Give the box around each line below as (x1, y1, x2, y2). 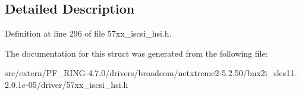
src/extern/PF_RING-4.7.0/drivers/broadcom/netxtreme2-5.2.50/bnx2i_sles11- (5, 67, 298, 79)
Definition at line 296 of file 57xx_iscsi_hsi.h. (5, 27, 172, 40)
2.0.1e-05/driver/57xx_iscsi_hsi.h (5, 78, 128, 90)
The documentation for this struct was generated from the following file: (5, 47, 268, 59)
